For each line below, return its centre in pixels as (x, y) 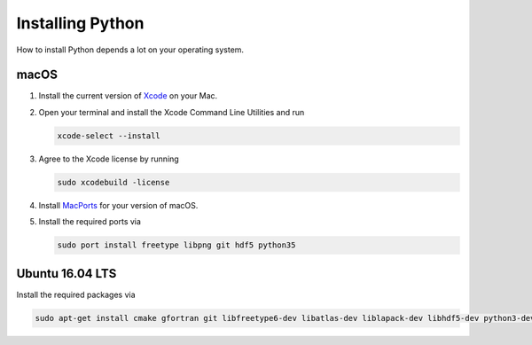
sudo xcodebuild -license (113, 182)
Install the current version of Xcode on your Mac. (128, 96)
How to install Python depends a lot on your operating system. (130, 50)
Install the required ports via (90, 222)
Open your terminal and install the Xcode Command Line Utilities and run (172, 112)
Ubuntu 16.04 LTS (66, 274)
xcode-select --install (109, 136)
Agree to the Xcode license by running (109, 159)
